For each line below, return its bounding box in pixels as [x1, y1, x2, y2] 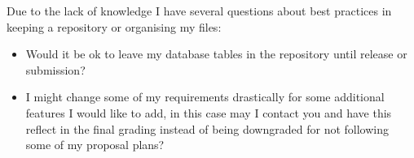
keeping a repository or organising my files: [7, 18, 222, 35]
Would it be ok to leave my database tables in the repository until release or [25, 45, 407, 62]
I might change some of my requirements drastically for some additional [25, 88, 385, 105]
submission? [25, 61, 86, 78]
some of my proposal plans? [25, 136, 165, 153]
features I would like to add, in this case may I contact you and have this [25, 104, 392, 121]
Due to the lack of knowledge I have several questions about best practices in [7, 2, 392, 19]
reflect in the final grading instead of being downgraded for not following [25, 120, 389, 137]
